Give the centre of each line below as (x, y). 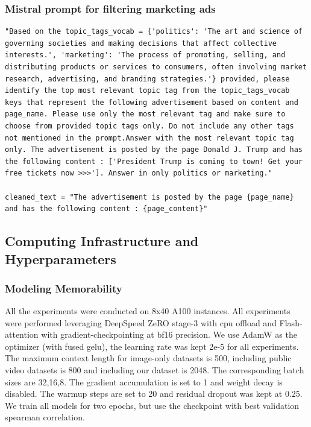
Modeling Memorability (64, 288)
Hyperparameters (61, 258)
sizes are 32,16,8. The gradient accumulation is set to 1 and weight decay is (144, 381)
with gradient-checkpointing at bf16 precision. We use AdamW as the (169, 334)
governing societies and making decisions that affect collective (141, 43)
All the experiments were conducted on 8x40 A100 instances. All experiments (148, 311)
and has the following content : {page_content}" (106, 209)
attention (22, 334)
